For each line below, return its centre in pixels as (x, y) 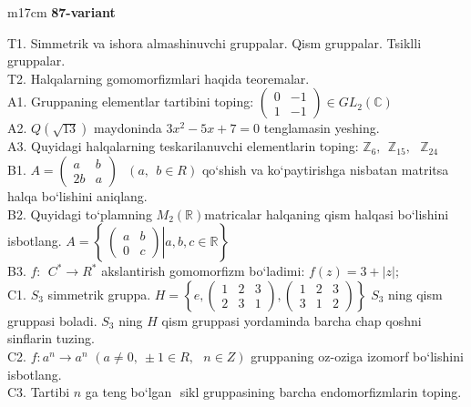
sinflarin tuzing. (51, 338)
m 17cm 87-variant (61, 12)
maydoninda (128, 128)
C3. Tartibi (39, 392)
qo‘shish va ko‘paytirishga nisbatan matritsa (325, 169)
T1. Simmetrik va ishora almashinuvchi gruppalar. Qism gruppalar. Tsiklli (215, 42)
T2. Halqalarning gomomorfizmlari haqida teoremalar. (159, 78)
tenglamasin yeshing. (322, 128)
